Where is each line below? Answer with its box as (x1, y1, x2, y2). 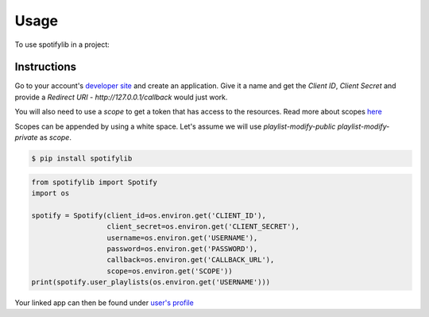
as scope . (40, 133, 71, 142)
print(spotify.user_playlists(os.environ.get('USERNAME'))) (31, 278, 271, 287)
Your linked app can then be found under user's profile (14, 298, 194, 307)
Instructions (14, 60, 77, 74)
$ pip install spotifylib (31, 154, 133, 163)
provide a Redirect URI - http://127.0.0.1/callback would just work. (14, 92, 228, 102)
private (14, 133, 39, 142)
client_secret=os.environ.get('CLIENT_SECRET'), (106, 222, 300, 231)
